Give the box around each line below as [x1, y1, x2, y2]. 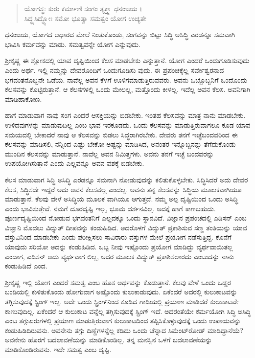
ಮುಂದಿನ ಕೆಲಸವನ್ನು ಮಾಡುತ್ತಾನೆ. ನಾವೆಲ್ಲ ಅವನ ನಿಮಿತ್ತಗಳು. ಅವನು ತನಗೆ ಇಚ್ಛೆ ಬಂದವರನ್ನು [5, 148, 214, 158]
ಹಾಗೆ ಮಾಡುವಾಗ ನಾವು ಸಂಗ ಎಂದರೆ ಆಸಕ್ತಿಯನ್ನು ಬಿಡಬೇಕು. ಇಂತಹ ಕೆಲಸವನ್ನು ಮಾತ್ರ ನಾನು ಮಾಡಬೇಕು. [5, 110, 246, 120]
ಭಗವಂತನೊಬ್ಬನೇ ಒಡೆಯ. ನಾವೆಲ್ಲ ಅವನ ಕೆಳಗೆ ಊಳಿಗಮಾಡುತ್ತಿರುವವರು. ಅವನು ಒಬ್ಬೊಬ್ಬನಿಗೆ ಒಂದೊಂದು [5, 74, 248, 85]
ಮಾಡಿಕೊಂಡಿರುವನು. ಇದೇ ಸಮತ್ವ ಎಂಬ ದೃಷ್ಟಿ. [5, 344, 112, 354]
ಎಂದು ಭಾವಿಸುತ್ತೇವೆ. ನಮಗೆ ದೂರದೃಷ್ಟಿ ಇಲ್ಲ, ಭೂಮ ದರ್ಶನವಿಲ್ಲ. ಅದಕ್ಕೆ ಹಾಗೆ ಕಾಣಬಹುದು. [5, 203, 216, 213]
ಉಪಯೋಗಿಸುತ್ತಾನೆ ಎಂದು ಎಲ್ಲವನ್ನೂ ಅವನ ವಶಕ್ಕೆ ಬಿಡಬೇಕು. [5, 158, 144, 168]
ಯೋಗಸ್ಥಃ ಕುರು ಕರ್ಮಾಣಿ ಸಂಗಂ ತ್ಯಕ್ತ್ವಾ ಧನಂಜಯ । [24, 3, 142, 13]
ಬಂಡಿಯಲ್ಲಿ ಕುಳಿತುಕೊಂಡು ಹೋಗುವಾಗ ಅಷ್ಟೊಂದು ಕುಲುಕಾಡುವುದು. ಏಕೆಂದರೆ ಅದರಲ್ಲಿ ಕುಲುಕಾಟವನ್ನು [5, 287, 237, 297]
